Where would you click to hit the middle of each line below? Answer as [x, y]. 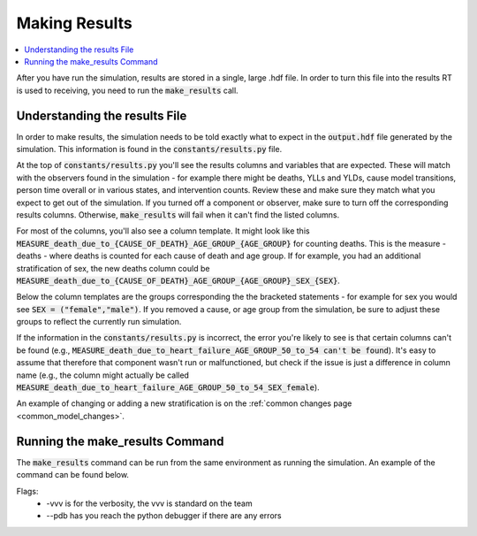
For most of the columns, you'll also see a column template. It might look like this [163, 231]
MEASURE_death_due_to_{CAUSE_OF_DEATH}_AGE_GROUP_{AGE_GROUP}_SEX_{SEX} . [178, 280]
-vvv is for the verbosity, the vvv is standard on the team [149, 503]
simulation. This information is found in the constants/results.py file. [149, 149]
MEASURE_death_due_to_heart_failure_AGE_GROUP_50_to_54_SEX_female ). [168, 387]
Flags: [27, 491]
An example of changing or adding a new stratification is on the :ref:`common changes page [184, 403]
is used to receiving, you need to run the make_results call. [127, 90]
